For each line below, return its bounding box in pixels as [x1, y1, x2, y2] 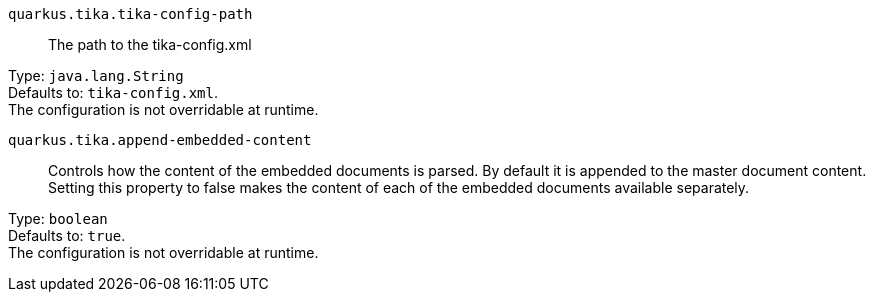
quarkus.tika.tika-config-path [8, 6, 253, 22]
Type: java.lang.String [8, 67, 184, 84]
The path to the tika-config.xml [48, 36, 252, 53]
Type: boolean [8, 210, 108, 227]
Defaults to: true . [8, 227, 126, 244]
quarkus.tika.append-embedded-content [8, 132, 312, 148]
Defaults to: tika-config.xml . [8, 84, 219, 101]
